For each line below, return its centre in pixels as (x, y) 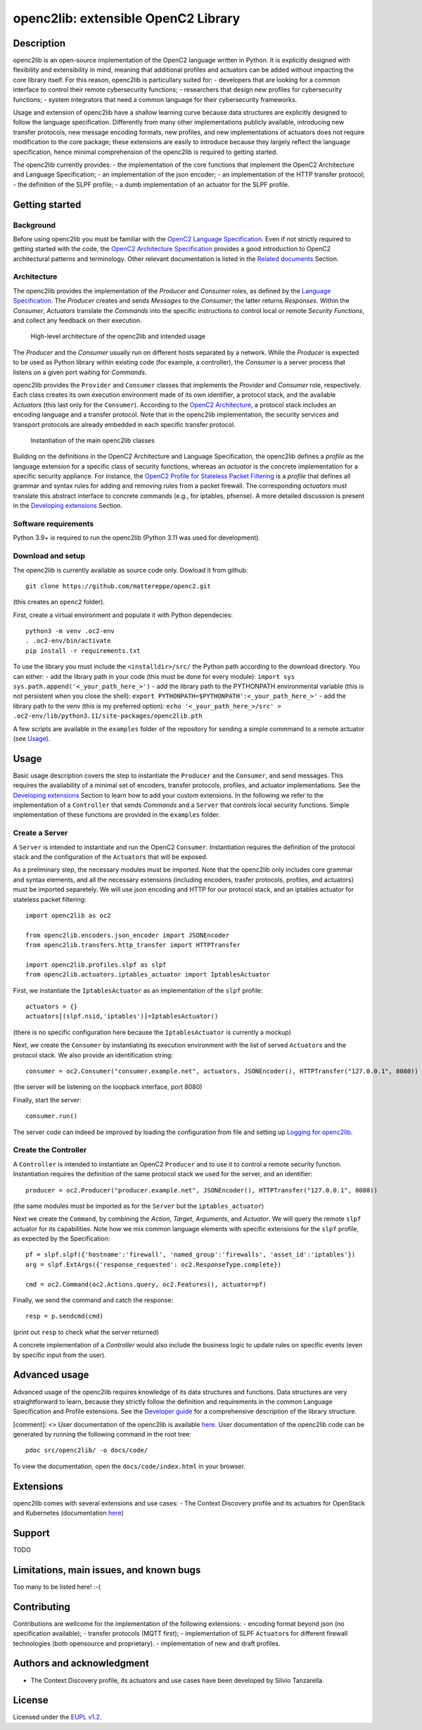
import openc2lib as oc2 (68, 915)
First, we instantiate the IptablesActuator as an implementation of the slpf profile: (138, 990)
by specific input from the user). (60, 1355)
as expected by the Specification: (62, 1239)
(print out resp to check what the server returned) (86, 1332)
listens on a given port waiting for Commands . (80, 372)
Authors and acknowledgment (81, 1664)
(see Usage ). (32, 738)
